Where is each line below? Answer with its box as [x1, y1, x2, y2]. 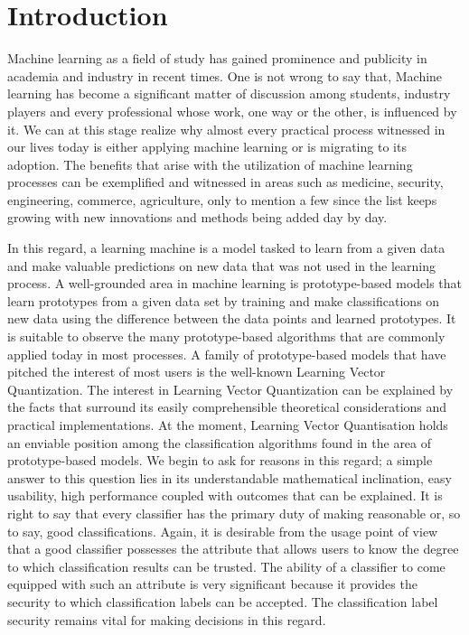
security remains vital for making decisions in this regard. [7, 610, 326, 629]
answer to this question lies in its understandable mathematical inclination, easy [7, 468, 452, 487]
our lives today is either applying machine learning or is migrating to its [7, 137, 407, 156]
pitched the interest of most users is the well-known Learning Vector [7, 362, 386, 381]
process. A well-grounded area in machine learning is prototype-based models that [7, 274, 463, 293]
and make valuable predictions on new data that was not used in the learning [7, 256, 436, 275]
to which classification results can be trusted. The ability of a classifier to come [7, 556, 446, 575]
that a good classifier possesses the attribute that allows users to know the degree [7, 539, 459, 558]
